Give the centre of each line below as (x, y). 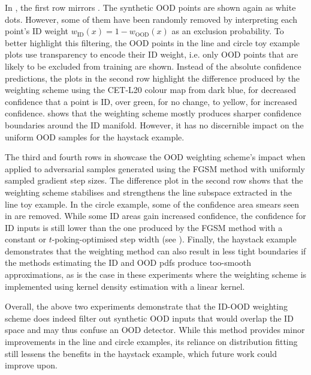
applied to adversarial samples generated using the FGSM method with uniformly (155, 168)
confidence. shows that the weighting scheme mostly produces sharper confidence (153, 113)
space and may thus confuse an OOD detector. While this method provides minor (155, 330)
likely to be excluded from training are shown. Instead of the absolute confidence (153, 66)
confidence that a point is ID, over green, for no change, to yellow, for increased (151, 101)
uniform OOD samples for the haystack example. (95, 136)
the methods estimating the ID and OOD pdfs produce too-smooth (128, 262)
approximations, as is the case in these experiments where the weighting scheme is (156, 274)
